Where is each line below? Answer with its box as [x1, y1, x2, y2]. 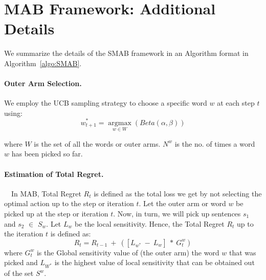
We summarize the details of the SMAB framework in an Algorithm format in [4, 48, 249, 58]
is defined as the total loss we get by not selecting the [94, 188, 262, 198]
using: [4, 107, 23, 118]
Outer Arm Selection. [4, 78, 82, 89]
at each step [217, 97, 255, 108]
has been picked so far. [11, 148, 83, 159]
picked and [4, 257, 38, 268]
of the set [4, 268, 34, 278]
